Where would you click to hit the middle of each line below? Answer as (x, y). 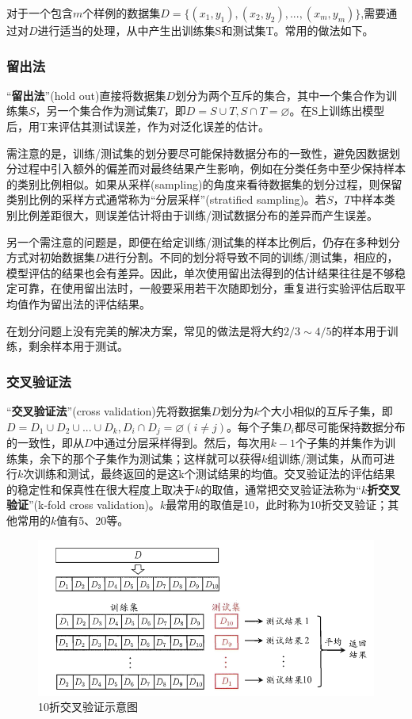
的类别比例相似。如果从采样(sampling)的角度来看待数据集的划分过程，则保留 (204, 184)
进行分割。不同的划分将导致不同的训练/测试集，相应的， (251, 257)
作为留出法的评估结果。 (89, 303)
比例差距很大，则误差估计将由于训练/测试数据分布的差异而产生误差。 (197, 214)
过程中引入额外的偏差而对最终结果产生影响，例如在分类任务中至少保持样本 (211, 168)
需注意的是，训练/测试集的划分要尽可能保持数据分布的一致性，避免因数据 (198, 153)
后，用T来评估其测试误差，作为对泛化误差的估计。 (138, 126)
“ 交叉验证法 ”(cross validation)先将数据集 (109, 410)
